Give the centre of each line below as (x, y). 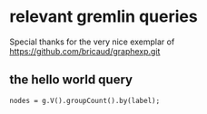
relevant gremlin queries (103, 17)
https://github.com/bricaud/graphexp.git (85, 51)
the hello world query (71, 80)
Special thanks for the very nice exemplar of (92, 42)
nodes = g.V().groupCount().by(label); (85, 100)
